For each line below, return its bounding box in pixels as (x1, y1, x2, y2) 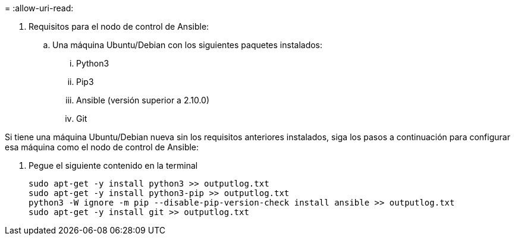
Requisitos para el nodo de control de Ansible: (29, 21, 209, 31)
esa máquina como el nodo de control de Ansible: (5, 142, 199, 152)
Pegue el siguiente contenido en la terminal (29, 160, 198, 170)
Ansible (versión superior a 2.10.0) (76, 95, 210, 105)
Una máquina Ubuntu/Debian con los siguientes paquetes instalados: (52, 40, 323, 50)
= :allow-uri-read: (5, 3, 74, 13)
